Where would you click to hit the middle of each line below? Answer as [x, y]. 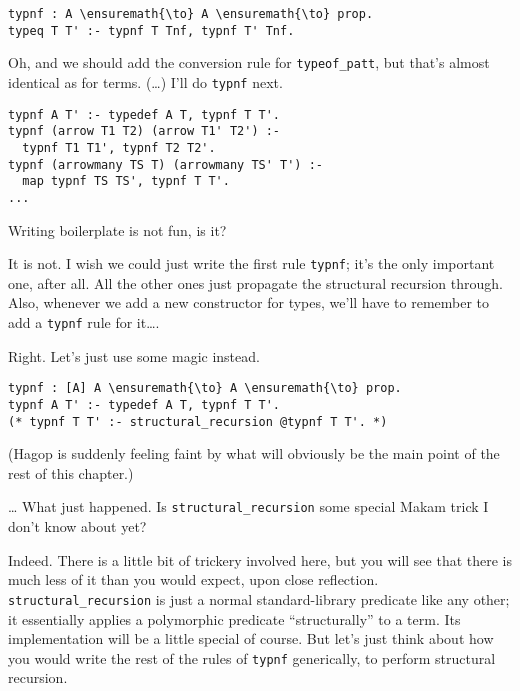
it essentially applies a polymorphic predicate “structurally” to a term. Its [234, 618]
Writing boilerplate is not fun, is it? [117, 229]
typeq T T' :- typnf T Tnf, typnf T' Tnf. [151, 30]
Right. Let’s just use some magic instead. [134, 355]
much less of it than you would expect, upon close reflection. [193, 579]
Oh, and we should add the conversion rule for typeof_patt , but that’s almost [249, 62]
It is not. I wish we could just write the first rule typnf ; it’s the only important [251, 263]
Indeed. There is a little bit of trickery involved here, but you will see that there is [260, 559]
